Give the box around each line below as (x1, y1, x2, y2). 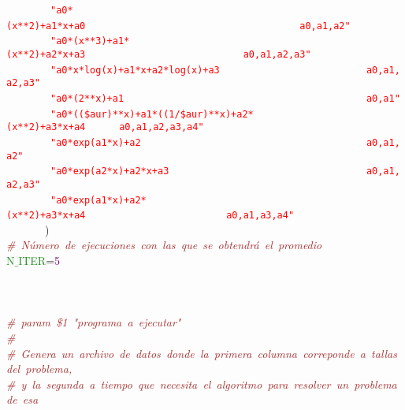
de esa (6, 391, 39, 408)
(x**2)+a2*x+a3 (6, 48, 86, 60)
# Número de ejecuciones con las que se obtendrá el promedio (6, 237, 322, 253)
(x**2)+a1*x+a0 (6, 20, 86, 32)
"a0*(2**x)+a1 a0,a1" (50, 92, 400, 104)
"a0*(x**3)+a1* (50, 35, 130, 47)
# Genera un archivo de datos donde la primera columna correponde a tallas (6, 345, 398, 361)
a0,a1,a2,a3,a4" (119, 121, 204, 133)
